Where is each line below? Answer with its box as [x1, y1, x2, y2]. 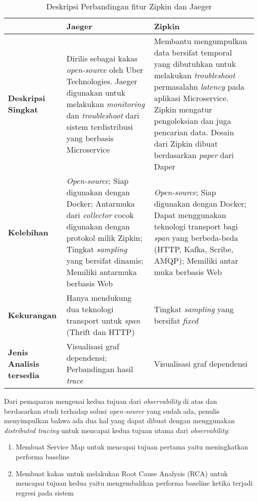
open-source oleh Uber [66, 63, 143, 75]
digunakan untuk [66, 86, 126, 98]
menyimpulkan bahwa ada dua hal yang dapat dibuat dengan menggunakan [4, 415, 235, 426]
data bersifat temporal [154, 47, 232, 58]
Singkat [8, 104, 38, 115]
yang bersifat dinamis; [66, 255, 143, 266]
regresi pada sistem [15, 487, 74, 498]
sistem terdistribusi [66, 120, 133, 132]
